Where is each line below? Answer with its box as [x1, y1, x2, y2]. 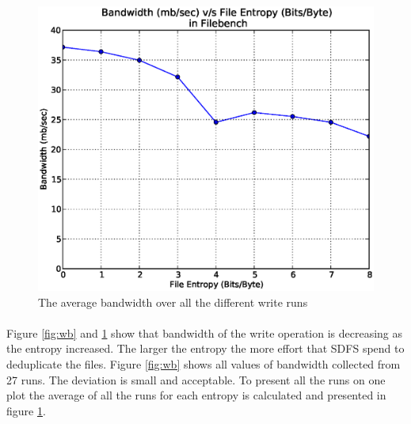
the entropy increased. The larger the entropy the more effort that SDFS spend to [6, 340, 405, 357]
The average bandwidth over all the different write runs [38, 293, 308, 310]
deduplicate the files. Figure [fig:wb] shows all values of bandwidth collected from [6, 355, 401, 372]
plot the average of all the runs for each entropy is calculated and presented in [6, 387, 386, 403]
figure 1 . [6, 402, 46, 418]
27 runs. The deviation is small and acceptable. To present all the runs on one [6, 371, 386, 388]
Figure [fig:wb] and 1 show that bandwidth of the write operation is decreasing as [6, 324, 403, 341]
